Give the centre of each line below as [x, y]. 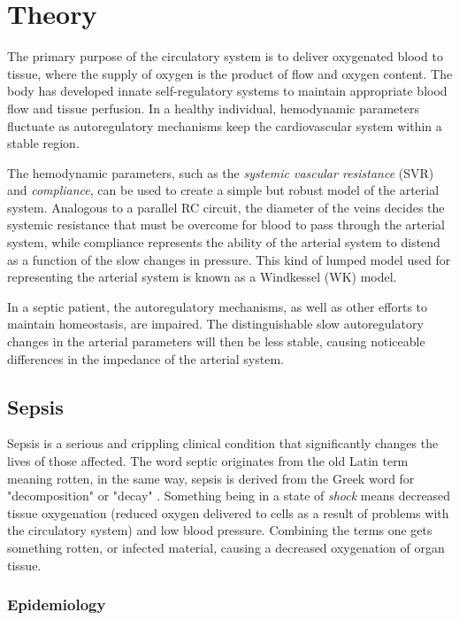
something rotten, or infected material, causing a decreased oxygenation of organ [226, 547]
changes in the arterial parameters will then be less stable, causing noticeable [216, 341]
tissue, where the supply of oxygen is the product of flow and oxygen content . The [230, 73]
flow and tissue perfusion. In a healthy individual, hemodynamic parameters [213, 108]
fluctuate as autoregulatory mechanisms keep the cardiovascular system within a [225, 125]
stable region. [43, 143]
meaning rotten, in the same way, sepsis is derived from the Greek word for [211, 478]
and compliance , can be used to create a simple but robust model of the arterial [223, 190]
